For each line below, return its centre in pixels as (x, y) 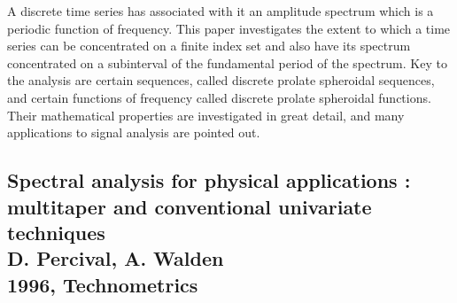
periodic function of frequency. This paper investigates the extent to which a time (229, 28)
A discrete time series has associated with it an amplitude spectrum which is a (221, 11)
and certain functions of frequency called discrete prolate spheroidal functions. (219, 97)
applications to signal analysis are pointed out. (134, 132)
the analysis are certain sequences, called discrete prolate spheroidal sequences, (221, 80)
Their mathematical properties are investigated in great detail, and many (206, 115)
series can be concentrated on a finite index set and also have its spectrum (209, 46)
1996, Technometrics (103, 284)
